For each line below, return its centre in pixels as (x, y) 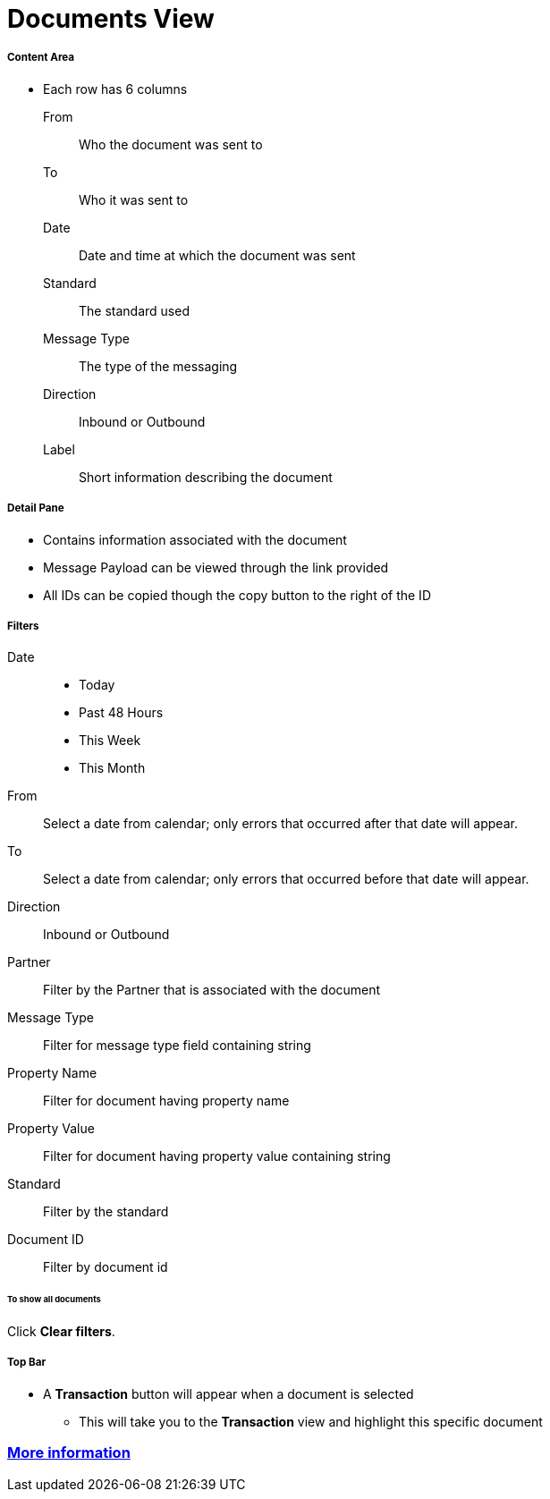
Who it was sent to (134, 199)
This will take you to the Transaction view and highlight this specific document (311, 1421)
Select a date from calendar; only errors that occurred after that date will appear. (280, 824)
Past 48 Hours (121, 713)
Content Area (41, 58)
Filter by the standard (106, 1212)
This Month (112, 768)
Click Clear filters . (61, 1332)
